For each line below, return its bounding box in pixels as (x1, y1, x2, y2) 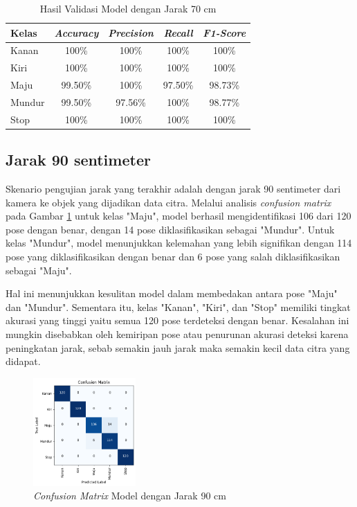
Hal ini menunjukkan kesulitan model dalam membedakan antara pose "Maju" (6, 286, 338, 301)
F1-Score (203, 25, 246, 39)
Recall (163, 25, 193, 39)
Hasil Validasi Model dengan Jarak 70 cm (39, 1, 217, 15)
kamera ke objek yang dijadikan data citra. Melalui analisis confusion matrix (6, 195, 331, 209)
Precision (108, 25, 154, 39)
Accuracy (54, 25, 99, 39)
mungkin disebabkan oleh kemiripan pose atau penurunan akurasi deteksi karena (6, 327, 349, 341)
